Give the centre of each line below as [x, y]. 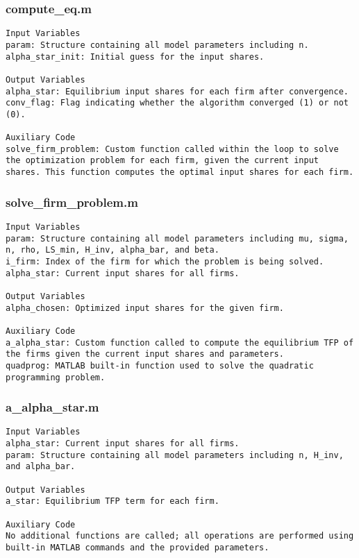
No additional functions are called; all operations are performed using [180, 536]
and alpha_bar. [41, 467]
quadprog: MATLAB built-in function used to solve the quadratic [160, 365]
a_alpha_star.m [52, 407]
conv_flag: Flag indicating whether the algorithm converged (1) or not [177, 103]
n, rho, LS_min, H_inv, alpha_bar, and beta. [112, 250]
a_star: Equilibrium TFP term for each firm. [112, 501]
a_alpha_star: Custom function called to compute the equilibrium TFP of [180, 343]
